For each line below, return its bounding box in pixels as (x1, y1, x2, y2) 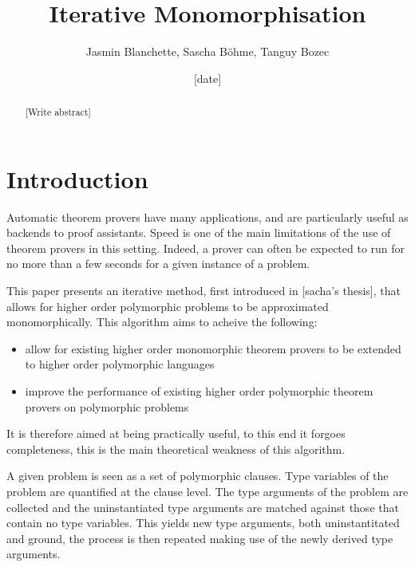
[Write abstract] (25, 105, 91, 119)
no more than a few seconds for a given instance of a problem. (6, 255, 310, 272)
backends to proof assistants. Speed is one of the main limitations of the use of (6, 224, 391, 241)
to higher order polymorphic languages (25, 356, 215, 372)
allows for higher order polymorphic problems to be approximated (6, 297, 329, 314)
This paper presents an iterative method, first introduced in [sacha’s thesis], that (6, 282, 401, 299)
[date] (193, 69, 222, 86)
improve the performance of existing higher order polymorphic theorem (25, 383, 373, 400)
